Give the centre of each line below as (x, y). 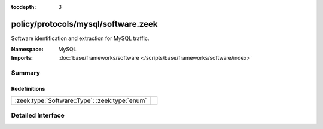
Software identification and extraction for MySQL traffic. (80, 38)
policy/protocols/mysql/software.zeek (84, 24)
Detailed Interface (38, 115)
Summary (26, 73)
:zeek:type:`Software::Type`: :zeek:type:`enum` (81, 100)
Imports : (22, 57)
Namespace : (28, 49)
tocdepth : (24, 7)
